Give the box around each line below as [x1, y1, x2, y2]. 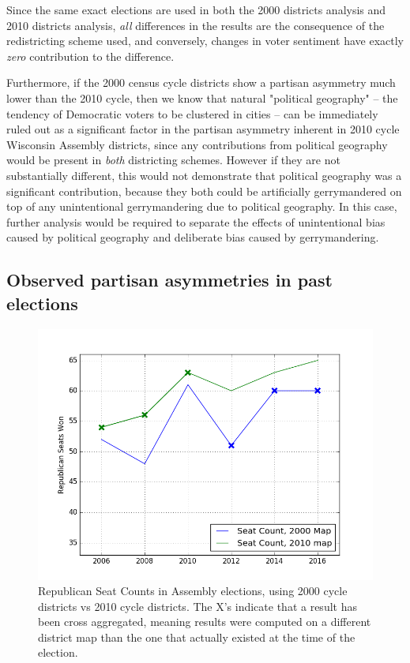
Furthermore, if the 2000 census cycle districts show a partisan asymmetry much [6, 74, 396, 91]
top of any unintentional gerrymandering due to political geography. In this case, [6, 198, 397, 215]
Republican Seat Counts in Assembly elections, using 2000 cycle [38, 582, 348, 599]
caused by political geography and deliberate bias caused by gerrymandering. [6, 229, 379, 245]
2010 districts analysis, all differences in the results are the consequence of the [6, 17, 385, 33]
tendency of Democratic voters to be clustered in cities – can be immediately [6, 105, 378, 122]
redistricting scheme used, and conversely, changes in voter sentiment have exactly [6, 32, 404, 49]
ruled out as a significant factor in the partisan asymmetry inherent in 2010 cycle [6, 121, 400, 137]
